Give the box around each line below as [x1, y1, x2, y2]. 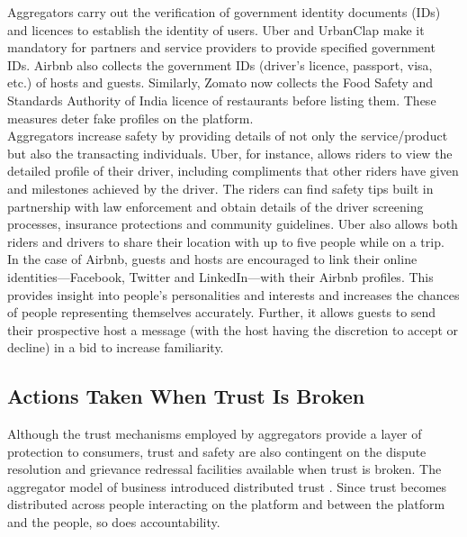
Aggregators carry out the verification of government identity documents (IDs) [7, 3, 441, 21]
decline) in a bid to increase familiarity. [7, 338, 224, 357]
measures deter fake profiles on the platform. [7, 108, 254, 127]
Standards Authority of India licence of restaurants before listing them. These [7, 90, 436, 109]
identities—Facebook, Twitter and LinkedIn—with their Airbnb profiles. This [7, 267, 434, 286]
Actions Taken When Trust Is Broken [7, 382, 365, 410]
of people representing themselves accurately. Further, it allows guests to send [7, 303, 436, 322]
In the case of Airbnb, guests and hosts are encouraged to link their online [7, 250, 418, 268]
